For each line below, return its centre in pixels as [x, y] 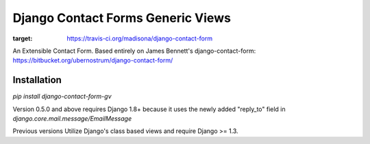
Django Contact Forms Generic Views [122, 18]
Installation [37, 80]
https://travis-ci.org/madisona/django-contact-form [140, 38]
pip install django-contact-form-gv [62, 97]
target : [23, 38]
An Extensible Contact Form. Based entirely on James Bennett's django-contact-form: [134, 51]
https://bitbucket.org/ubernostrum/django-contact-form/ [93, 60]
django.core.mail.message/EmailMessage [72, 119]
